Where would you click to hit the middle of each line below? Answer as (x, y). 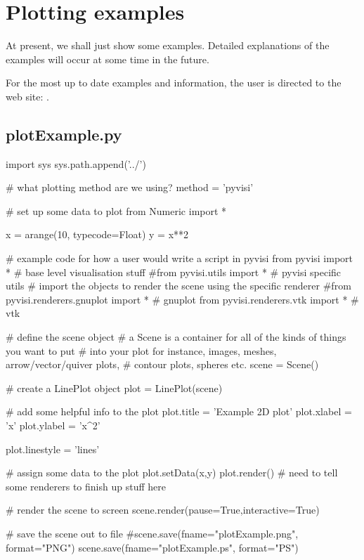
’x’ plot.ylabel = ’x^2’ (53, 425)
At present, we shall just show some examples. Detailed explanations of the (168, 45)
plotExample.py (64, 134)
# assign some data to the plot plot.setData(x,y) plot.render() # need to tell (172, 473)
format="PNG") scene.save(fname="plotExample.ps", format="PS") (152, 547)
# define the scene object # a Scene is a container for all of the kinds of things (176, 337)
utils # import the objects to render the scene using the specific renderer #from (178, 286)
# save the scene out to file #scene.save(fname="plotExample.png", (152, 533)
